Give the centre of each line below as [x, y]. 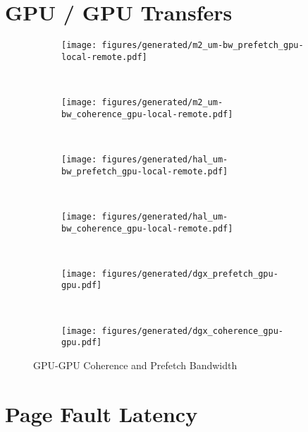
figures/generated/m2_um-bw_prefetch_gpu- [203, 46]
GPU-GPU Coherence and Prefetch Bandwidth [135, 365]
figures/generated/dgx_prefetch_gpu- [190, 274]
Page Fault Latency [101, 413]
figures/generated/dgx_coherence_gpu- [192, 331]
